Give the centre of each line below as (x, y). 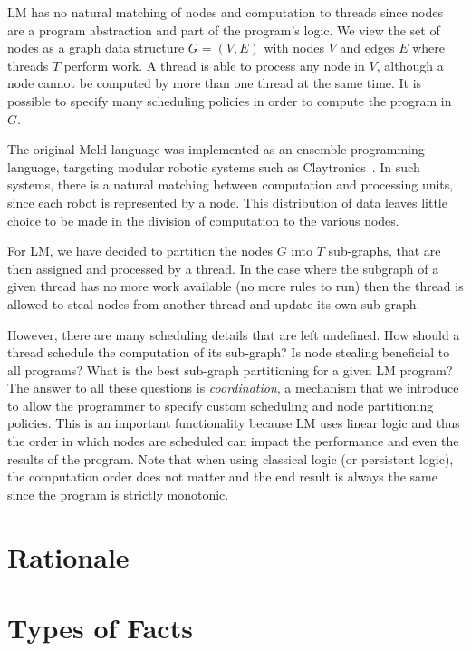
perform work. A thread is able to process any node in (214, 65)
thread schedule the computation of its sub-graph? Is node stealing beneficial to (229, 352)
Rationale (68, 556)
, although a (410, 65)
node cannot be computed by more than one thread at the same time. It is (215, 83)
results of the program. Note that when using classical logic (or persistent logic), (231, 458)
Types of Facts (100, 627)
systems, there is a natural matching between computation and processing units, (231, 185)
